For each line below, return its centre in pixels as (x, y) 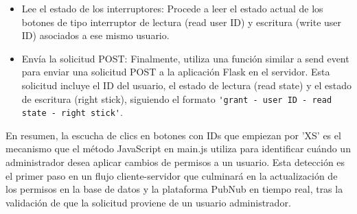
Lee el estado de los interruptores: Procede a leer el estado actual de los (172, 8)
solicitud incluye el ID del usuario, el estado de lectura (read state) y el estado (186, 85)
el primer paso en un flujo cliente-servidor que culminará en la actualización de (172, 175)
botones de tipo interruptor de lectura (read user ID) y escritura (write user (182, 22)
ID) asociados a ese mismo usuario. (95, 35)
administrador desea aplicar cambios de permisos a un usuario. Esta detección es (175, 162)
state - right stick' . (72, 112)
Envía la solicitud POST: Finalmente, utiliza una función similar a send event (185, 58)
